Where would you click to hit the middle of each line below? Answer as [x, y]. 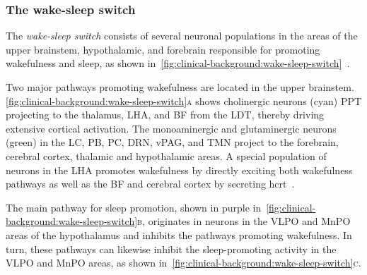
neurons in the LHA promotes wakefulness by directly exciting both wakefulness [179, 170]
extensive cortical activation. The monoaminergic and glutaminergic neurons [171, 128]
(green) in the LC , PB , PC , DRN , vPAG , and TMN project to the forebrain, [172, 142]
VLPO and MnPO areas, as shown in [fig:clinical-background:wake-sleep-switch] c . [183, 263]
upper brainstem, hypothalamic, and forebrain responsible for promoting [163, 49]
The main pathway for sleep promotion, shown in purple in [134, 207]
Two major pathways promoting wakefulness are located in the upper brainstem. [180, 87]
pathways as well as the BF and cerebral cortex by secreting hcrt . [150, 184]
